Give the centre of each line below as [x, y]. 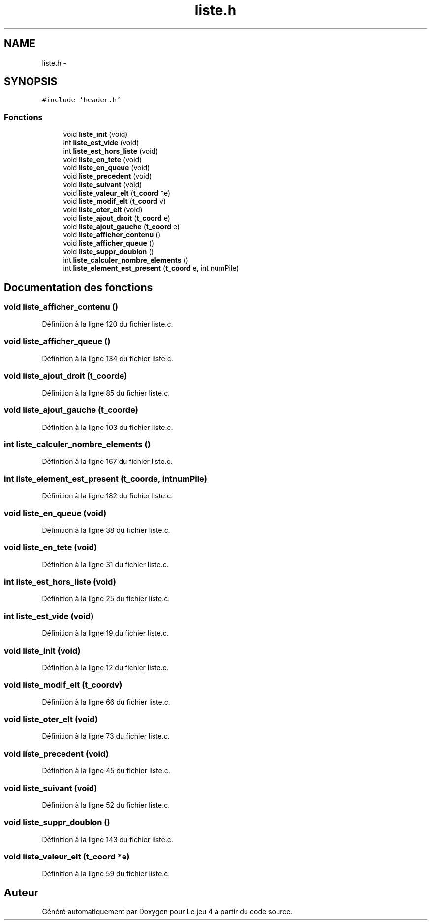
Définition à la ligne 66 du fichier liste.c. [106, 702]
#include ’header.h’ [81, 100]
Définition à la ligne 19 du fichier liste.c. [105, 633]
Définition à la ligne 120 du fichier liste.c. [108, 324]
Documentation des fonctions [78, 287]
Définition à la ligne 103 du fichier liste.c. [108, 427]
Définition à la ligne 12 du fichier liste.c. [105, 667]
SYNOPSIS [31, 82]
